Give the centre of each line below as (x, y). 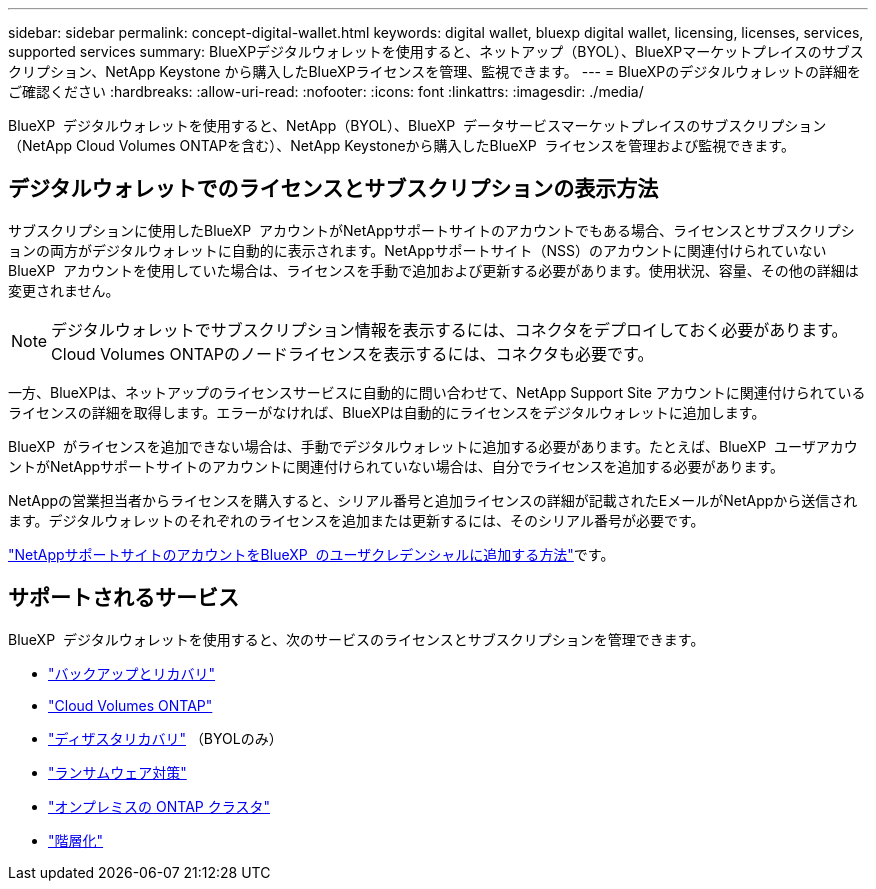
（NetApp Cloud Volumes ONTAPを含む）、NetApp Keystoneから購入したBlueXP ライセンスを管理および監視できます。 (401, 145)
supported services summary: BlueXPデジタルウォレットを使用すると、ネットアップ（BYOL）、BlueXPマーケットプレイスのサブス (436, 51)
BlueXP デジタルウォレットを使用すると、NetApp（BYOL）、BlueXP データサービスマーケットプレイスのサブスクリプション (417, 125)
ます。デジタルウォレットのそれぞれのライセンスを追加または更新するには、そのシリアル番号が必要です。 (356, 520)
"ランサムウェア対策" (117, 772)
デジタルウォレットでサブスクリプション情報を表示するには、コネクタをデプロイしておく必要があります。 (449, 329)
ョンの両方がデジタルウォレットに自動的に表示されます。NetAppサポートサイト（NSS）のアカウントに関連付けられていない (417, 250)
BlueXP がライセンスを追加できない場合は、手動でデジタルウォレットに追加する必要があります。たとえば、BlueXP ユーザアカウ (433, 446)
